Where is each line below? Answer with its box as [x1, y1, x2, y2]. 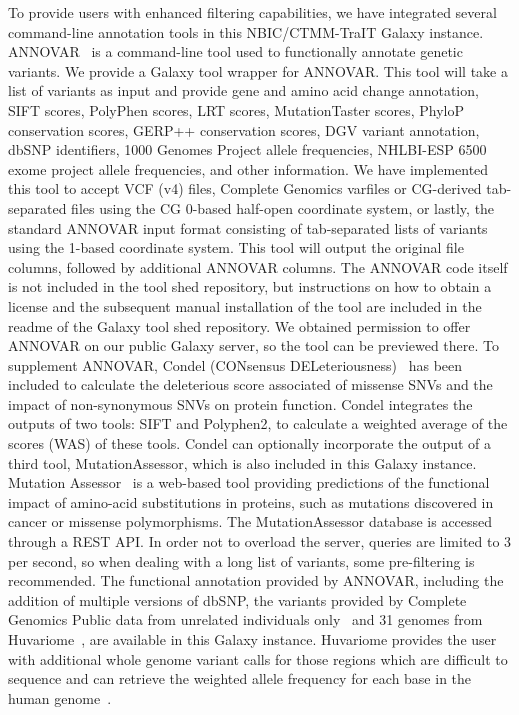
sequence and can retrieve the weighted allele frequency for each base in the [8, 668, 472, 689]
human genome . [8, 687, 112, 708]
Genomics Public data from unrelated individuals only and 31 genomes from [8, 609, 483, 630]
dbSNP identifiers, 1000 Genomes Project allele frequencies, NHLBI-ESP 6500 [8, 139, 487, 160]
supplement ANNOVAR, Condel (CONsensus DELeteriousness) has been [8, 354, 463, 375]
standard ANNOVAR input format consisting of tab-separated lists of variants [8, 217, 488, 238]
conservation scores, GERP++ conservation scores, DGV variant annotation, [8, 119, 480, 140]
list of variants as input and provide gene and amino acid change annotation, [8, 80, 479, 101]
